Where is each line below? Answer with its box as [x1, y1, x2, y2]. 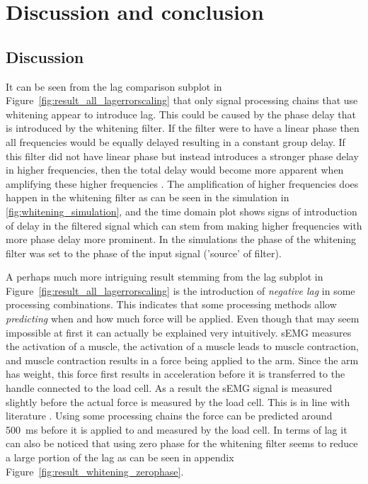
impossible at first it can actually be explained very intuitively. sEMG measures [6, 325, 352, 339]
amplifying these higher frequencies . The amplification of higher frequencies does [6, 176, 359, 191]
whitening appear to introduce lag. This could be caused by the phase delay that [6, 106, 356, 121]
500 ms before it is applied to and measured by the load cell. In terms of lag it [6, 422, 347, 437]
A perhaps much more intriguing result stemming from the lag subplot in [6, 269, 323, 284]
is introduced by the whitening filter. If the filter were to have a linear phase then [6, 120, 360, 135]
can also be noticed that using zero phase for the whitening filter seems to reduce [6, 436, 358, 451]
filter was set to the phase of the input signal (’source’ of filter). [6, 245, 282, 260]
